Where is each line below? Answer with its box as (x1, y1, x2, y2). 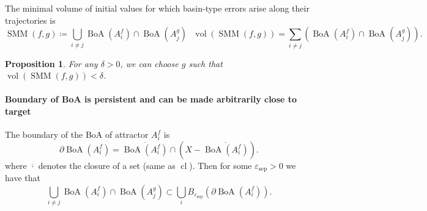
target (5, 104, 31, 117)
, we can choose (120, 57, 179, 70)
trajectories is (5, 13, 56, 26)
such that (188, 57, 223, 70)
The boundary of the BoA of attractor (5, 128, 149, 141)
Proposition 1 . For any (5, 57, 98, 70)
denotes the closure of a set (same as (38, 159, 176, 171)
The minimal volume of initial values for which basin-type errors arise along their (5, 2, 310, 14)
